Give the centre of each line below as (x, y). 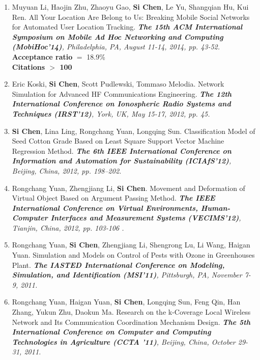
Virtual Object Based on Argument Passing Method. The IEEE (113, 198)
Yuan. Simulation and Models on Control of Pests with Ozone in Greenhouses (133, 255)
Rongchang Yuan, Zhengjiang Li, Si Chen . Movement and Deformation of (128, 188)
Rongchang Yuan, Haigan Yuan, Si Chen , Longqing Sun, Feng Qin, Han (126, 302)
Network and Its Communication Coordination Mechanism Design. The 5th (131, 322)
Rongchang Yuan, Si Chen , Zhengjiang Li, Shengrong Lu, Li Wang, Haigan (131, 245)
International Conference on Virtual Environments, (105, 207)
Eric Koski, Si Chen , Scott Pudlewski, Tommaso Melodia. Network (118, 84)
